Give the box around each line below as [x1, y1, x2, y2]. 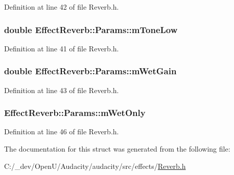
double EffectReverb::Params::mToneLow [4, 23, 178, 36]
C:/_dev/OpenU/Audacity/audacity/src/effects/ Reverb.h [4, 160, 186, 171]
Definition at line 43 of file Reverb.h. [4, 84, 119, 95]
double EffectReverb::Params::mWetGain [4, 65, 177, 77]
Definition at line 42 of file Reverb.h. [4, 2, 119, 12]
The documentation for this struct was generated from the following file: [4, 143, 230, 154]
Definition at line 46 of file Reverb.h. [4, 126, 119, 137]
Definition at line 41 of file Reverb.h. [4, 43, 119, 53]
